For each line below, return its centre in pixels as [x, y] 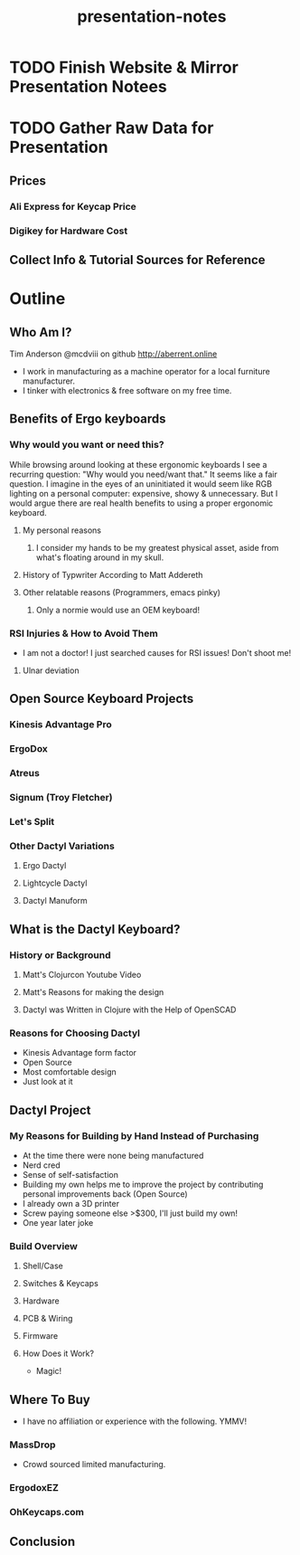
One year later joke [58, 1222]
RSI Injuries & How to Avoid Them [84, 633]
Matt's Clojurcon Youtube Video [82, 974]
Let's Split [32, 821]
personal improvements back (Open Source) [105, 1194]
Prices [28, 180]
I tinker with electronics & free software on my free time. [127, 390]
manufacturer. [48, 381]
